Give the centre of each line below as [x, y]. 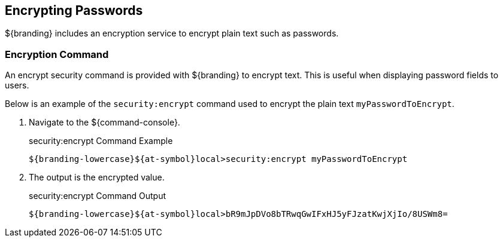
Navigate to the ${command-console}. [104, 122]
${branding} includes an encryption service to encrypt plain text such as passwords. [172, 33]
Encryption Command [57, 54]
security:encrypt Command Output [98, 196]
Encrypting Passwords [74, 10]
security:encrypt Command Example [101, 141]
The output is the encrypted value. [97, 177]
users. [17, 85]
